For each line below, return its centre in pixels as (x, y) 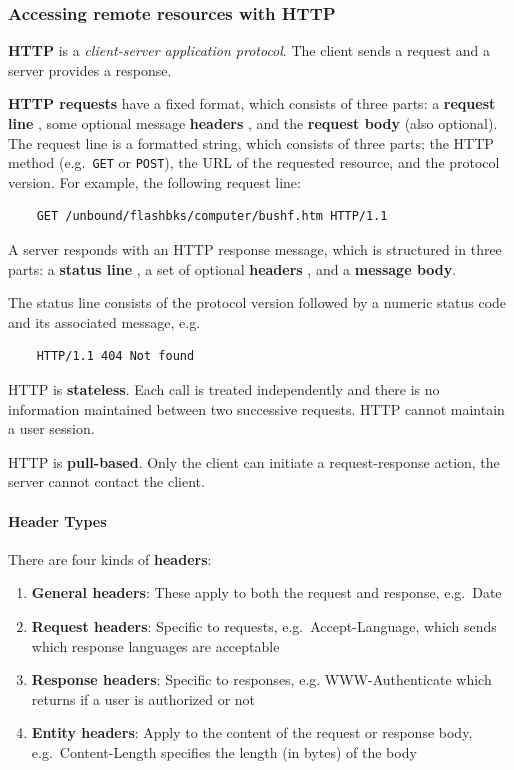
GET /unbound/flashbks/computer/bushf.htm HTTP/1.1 (212, 216)
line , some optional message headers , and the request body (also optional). (253, 123)
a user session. (51, 428)
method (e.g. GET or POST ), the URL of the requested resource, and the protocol (254, 162)
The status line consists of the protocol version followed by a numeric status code (257, 302)
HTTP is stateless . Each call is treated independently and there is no (224, 389)
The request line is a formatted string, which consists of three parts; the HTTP (251, 142)
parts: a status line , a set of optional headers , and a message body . (232, 268)
